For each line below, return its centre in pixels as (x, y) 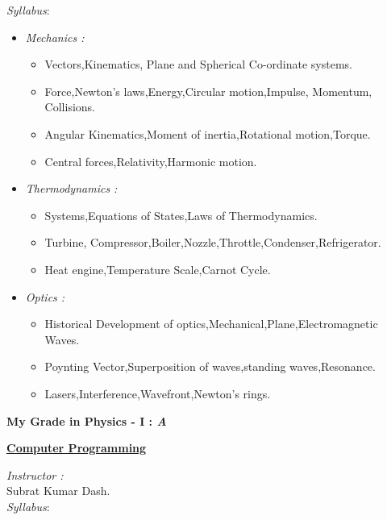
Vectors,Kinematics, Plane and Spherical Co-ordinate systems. (199, 64)
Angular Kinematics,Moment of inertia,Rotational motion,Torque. (208, 133)
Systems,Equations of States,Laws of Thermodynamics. (181, 215)
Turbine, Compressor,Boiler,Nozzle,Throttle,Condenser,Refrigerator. (213, 242)
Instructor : (35, 474)
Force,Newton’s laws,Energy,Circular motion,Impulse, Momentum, (208, 91)
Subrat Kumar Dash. (58, 491)
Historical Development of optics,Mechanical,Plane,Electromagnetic (211, 324)
